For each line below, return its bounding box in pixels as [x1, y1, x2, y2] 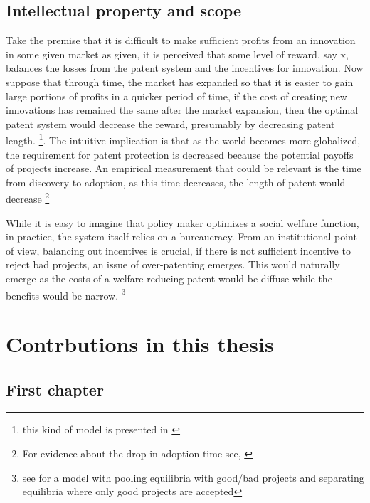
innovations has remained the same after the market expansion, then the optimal [6, 102, 359, 117]
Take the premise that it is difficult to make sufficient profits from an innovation [6, 33, 356, 48]
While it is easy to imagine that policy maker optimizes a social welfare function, [6, 215, 359, 230]
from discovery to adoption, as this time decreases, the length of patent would [6, 174, 346, 189]
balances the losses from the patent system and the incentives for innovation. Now [6, 60, 364, 75]
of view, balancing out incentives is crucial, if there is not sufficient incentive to [6, 243, 351, 258]
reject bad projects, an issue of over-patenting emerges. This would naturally [6, 257, 340, 272]
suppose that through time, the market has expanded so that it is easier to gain [6, 74, 354, 89]
